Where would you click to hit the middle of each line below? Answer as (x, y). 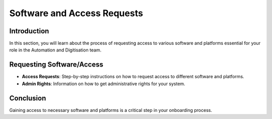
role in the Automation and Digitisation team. (55, 50)
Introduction (29, 31)
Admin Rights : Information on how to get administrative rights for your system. (104, 84)
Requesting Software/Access (56, 65)
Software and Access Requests (76, 13)
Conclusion (28, 98)
